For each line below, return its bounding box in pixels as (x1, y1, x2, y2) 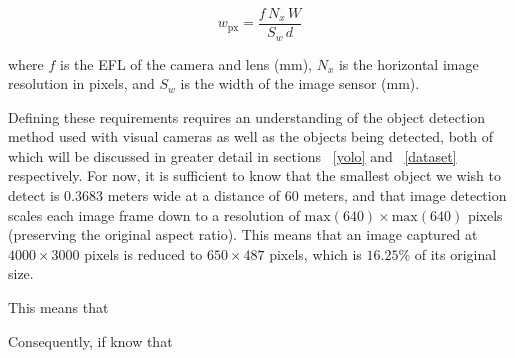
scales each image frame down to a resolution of (8, 204, 300, 225)
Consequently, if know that (8, 330, 173, 351)
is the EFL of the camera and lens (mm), (60, 53, 313, 74)
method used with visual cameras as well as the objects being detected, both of (8, 126, 494, 147)
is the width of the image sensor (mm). (180, 73, 420, 94)
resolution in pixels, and (8, 73, 155, 94)
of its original (414, 243, 497, 264)
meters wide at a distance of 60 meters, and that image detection (107, 185, 507, 206)
